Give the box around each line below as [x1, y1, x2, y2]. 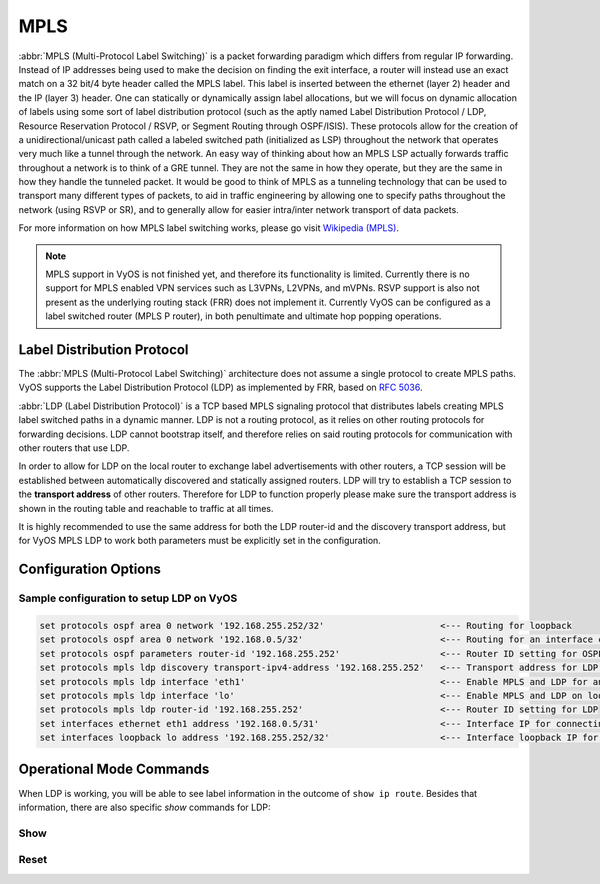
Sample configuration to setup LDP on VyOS [18, 591, 238, 605]
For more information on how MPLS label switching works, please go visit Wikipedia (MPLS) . [18, 222, 400, 234]
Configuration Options [18, 561, 162, 578]
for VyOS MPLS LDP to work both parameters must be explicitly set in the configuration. [18, 535, 382, 547]
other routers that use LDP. [18, 442, 130, 454]
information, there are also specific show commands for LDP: [18, 801, 271, 813]
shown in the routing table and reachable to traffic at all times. [18, 502, 274, 514]
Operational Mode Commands [18, 761, 210, 778]
